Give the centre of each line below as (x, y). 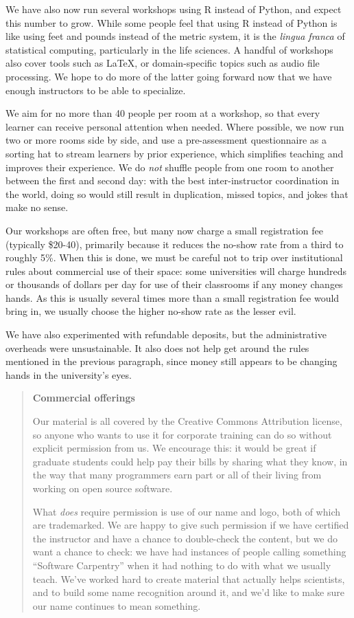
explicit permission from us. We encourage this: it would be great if (174, 448)
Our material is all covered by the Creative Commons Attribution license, (187, 421)
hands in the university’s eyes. (69, 374)
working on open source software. (103, 488)
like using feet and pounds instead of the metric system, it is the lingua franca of (175, 36)
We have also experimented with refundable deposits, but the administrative (166, 334)
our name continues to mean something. (117, 605)
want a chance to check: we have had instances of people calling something (189, 552)
